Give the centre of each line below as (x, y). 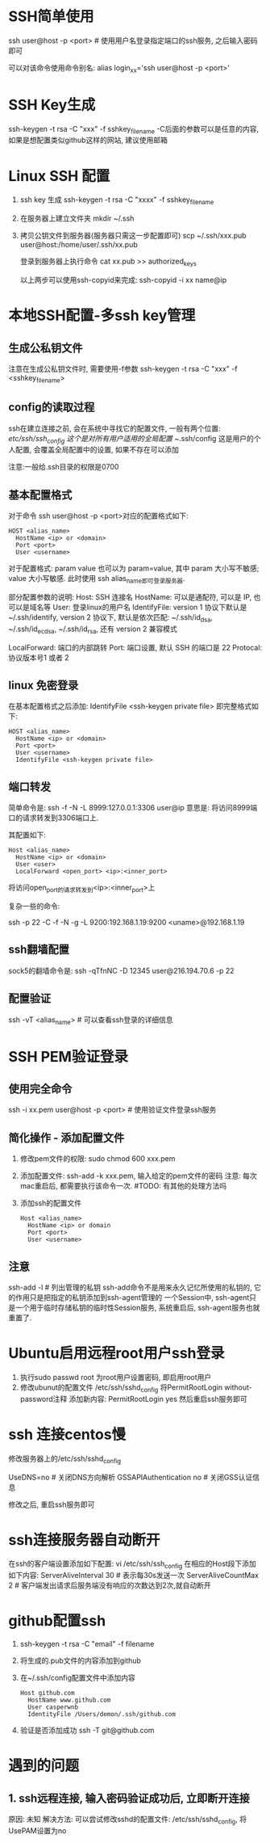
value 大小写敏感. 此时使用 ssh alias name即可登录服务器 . (97, 580)
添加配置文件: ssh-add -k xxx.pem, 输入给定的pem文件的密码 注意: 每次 (139, 1176)
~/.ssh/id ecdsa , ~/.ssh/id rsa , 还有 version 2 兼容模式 (93, 629)
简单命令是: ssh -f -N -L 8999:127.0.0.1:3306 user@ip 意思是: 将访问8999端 (133, 808)
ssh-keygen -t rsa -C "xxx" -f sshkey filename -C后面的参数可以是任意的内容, (134, 130)
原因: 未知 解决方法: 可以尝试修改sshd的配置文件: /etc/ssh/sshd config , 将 (128, 1820)
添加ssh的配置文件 (51, 1203)
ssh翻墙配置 (39, 950)
